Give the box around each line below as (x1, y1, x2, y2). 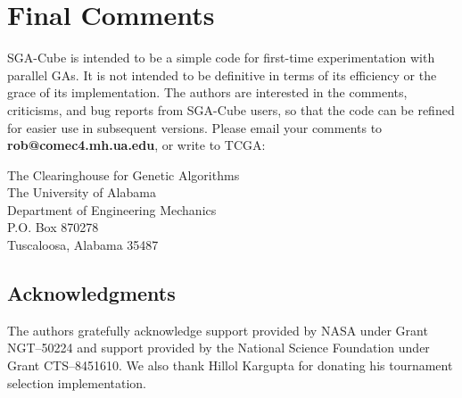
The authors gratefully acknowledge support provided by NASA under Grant (7, 320, 428, 339)
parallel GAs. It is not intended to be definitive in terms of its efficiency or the (7, 65, 437, 84)
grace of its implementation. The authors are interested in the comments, (7, 83, 408, 102)
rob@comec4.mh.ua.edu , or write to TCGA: (7, 136, 266, 154)
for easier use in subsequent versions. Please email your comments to (7, 118, 383, 137)
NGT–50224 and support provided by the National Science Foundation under (7, 338, 430, 357)
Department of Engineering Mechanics (7, 200, 217, 219)
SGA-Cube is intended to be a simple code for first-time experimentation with (7, 48, 435, 67)
